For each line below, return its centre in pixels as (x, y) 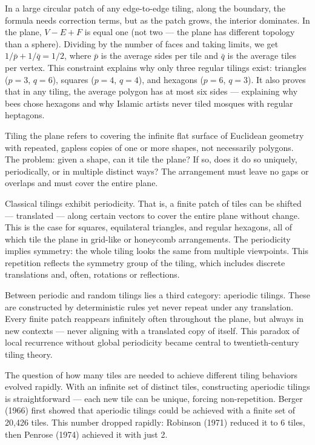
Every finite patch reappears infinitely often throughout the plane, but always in (154, 319)
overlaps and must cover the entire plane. (81, 183)
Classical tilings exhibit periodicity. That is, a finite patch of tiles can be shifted (153, 203)
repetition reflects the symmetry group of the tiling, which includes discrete (145, 262)
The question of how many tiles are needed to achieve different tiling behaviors (151, 374)
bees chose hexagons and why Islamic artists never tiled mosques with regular (149, 103)
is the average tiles (262, 55)
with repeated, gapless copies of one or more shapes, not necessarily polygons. (149, 147)
